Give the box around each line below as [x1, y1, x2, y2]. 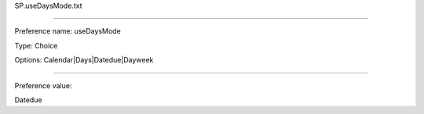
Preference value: [14, 80, 72, 90]
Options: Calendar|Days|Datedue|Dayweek [14, 55, 154, 65]
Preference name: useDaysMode [14, 27, 121, 36]
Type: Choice [14, 41, 58, 50]
